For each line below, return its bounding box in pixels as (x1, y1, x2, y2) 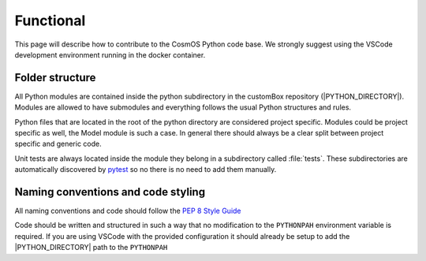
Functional (14, 12, 86, 29)
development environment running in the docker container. (14, 50, 206, 59)
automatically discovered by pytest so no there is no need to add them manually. (14, 165, 277, 174)
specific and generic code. (14, 139, 102, 149)
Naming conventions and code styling (14, 185, 205, 199)
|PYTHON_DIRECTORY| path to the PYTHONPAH (14, 243, 168, 252)
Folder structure (14, 71, 96, 84)
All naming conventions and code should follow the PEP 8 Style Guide (14, 206, 241, 216)
